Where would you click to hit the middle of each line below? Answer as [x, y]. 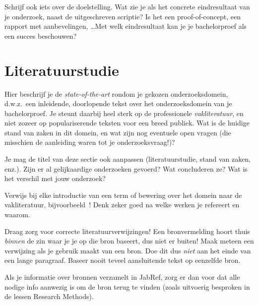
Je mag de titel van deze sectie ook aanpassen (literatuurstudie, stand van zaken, [128, 159]
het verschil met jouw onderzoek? [55, 178]
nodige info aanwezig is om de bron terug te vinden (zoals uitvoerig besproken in [127, 286]
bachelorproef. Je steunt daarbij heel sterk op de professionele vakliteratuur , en [124, 113]
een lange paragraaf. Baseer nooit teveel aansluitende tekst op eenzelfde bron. [123, 260]
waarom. [17, 214]
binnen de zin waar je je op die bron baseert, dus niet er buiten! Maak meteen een [129, 241]
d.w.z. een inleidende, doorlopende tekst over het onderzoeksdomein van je [118, 103]
